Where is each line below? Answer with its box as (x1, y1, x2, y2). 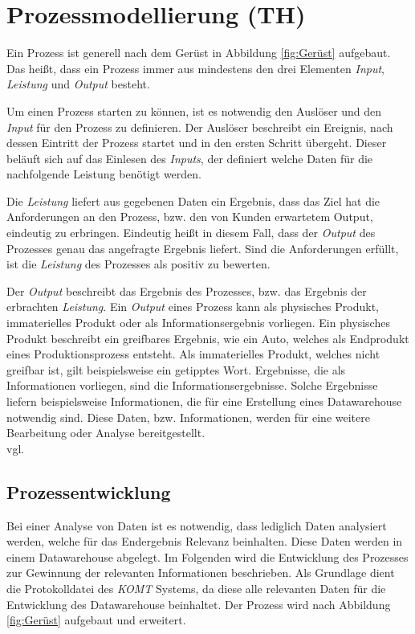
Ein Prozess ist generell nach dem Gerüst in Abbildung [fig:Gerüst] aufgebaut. (6, 44, 391, 61)
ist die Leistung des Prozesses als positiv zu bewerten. (6, 256, 271, 272)
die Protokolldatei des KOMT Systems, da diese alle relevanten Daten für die (6, 579, 386, 596)
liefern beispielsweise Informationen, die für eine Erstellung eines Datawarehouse (6, 393, 402, 409)
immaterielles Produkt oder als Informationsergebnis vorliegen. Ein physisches (6, 314, 390, 331)
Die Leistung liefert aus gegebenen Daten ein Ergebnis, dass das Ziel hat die (6, 192, 380, 209)
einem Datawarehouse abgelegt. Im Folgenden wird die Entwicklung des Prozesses (6, 548, 409, 565)
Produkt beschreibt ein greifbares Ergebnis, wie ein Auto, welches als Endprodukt (6, 329, 409, 346)
